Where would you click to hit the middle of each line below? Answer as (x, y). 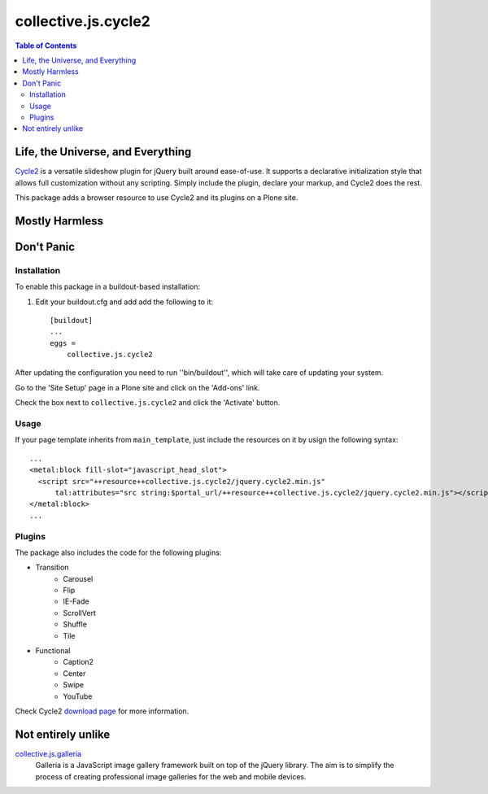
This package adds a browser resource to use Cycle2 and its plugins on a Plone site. (157, 197)
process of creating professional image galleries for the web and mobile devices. (171, 776)
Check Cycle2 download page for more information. (102, 711)
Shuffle (75, 624)
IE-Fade (76, 601)
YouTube (78, 696)
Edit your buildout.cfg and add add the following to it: (124, 302)
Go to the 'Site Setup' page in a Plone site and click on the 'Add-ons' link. (137, 387)
